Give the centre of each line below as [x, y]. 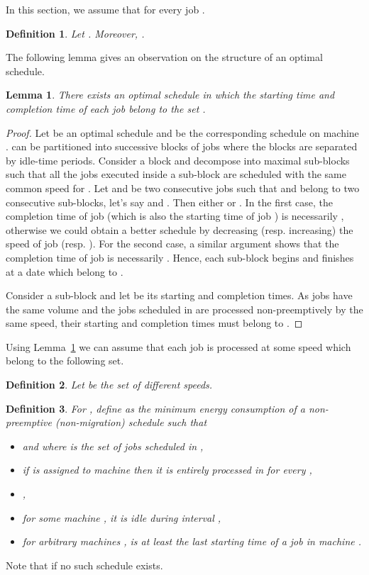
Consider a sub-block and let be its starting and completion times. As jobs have [179, 295]
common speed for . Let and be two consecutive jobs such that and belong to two [183, 188]
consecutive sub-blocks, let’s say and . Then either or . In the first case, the [170, 202]
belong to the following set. [65, 361]
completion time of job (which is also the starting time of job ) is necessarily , [175, 216]
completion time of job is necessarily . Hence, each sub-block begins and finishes [180, 257]
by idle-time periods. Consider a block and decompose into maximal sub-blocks [178, 160]
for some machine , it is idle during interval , [122, 517]
